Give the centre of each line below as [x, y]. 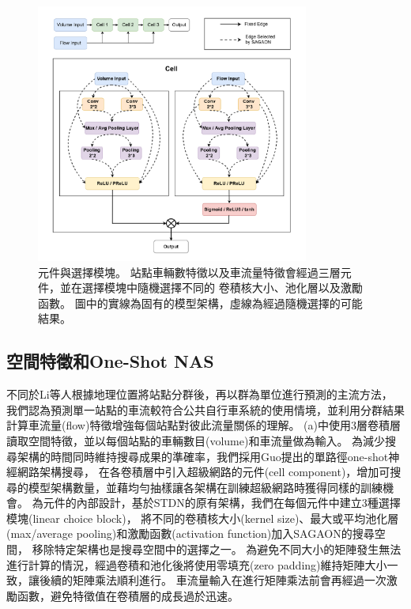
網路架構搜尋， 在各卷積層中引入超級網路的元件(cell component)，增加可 [204, 472]
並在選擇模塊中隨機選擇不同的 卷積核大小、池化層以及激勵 [211, 287]
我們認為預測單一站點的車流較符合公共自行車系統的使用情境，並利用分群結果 [205, 409]
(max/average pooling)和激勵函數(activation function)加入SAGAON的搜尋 [190, 533]
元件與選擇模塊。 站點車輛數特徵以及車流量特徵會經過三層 [189, 272]
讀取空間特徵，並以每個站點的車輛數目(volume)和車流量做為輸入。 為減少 [196, 440]
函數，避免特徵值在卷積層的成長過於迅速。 [128, 595]
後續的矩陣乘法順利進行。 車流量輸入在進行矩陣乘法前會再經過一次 [213, 580]
